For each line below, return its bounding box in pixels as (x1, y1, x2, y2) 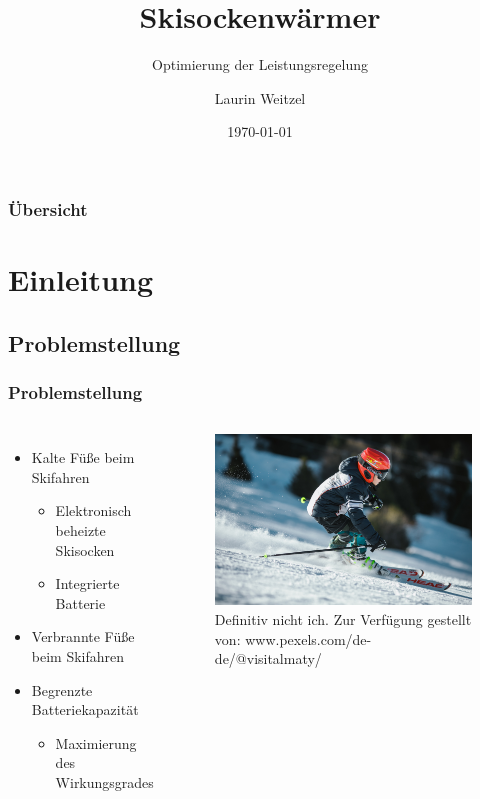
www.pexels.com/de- (245, 628, 372, 649)
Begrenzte (31, 679, 93, 700)
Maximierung (55, 732, 137, 753)
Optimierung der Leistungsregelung (152, 54, 368, 75)
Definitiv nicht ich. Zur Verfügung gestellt (214, 609, 472, 630)
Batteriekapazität (31, 699, 139, 720)
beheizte (55, 519, 106, 540)
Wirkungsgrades (55, 771, 154, 792)
